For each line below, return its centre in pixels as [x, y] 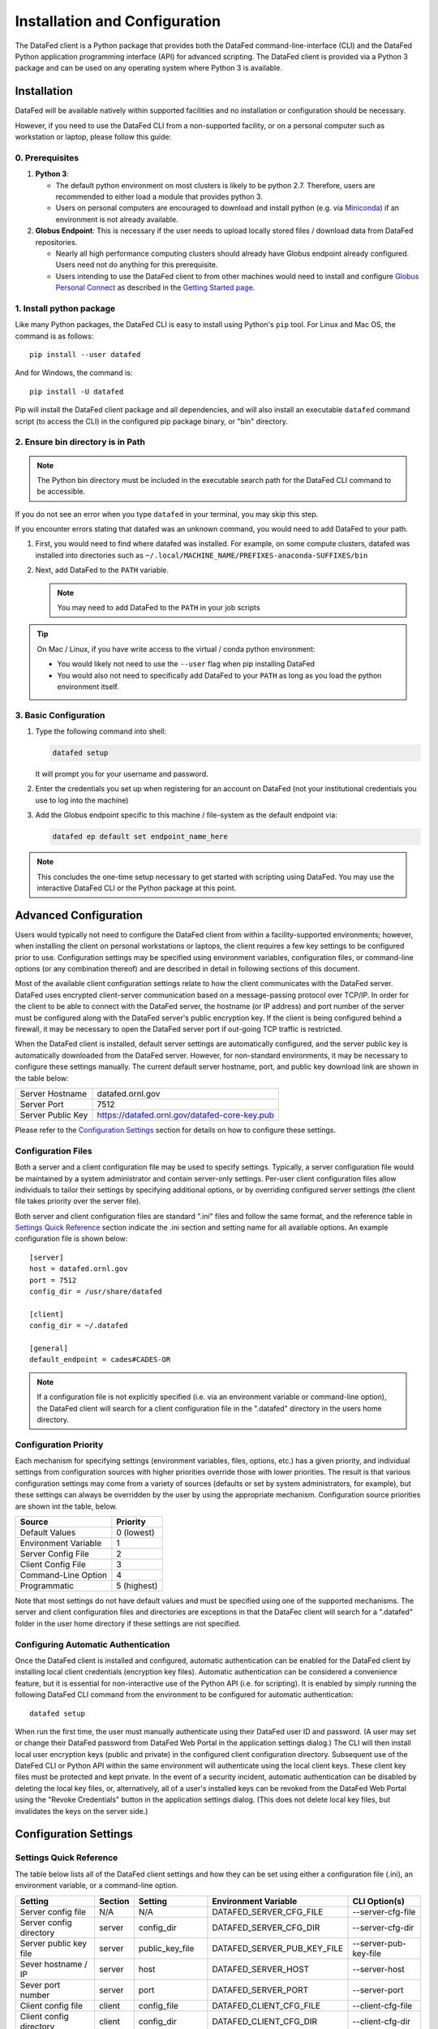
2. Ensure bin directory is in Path [80, 442]
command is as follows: [54, 336]
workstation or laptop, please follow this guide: [93, 137]
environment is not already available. [117, 219]
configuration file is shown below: [71, 1239]
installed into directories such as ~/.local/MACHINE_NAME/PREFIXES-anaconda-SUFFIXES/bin [202, 555]
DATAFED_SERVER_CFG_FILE [268, 1911]
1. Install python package [65, 308]
